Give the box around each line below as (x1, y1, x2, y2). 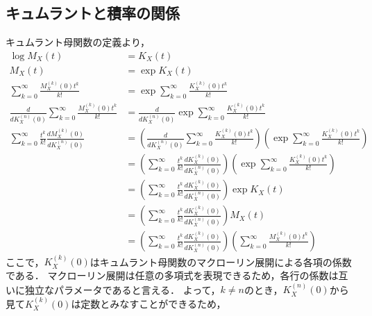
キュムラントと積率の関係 (6, 2, 180, 24)
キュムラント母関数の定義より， (6, 35, 151, 49)
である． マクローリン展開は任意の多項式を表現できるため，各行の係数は (6, 267, 339, 282)
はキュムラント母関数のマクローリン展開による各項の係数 (90, 254, 352, 269)
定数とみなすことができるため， (81, 296, 226, 310)
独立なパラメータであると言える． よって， (24, 282, 221, 297)
